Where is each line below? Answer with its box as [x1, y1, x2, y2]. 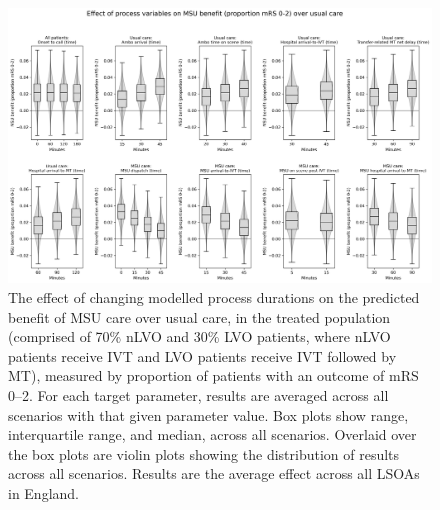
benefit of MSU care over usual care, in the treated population [8, 306, 391, 327]
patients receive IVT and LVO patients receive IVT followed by [8, 345, 397, 366]
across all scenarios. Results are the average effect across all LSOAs [8, 463, 420, 484]
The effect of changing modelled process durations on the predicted [8, 286, 420, 307]
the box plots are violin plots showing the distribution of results [8, 443, 400, 464]
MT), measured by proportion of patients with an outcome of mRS [8, 365, 419, 386]
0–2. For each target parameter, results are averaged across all [8, 384, 389, 405]
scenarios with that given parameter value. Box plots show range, [8, 404, 409, 425]
